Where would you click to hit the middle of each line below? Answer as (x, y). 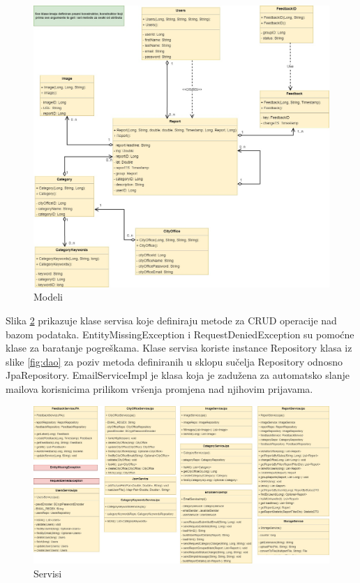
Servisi (48, 573)
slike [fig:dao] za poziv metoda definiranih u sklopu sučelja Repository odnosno (174, 361)
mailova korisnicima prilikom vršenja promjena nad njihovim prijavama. (159, 389)
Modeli (48, 297)
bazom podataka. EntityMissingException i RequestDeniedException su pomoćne (180, 334)
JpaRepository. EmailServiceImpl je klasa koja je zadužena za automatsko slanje (178, 375)
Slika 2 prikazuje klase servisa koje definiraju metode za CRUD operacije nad (171, 321)
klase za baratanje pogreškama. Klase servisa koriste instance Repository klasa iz (179, 348)
